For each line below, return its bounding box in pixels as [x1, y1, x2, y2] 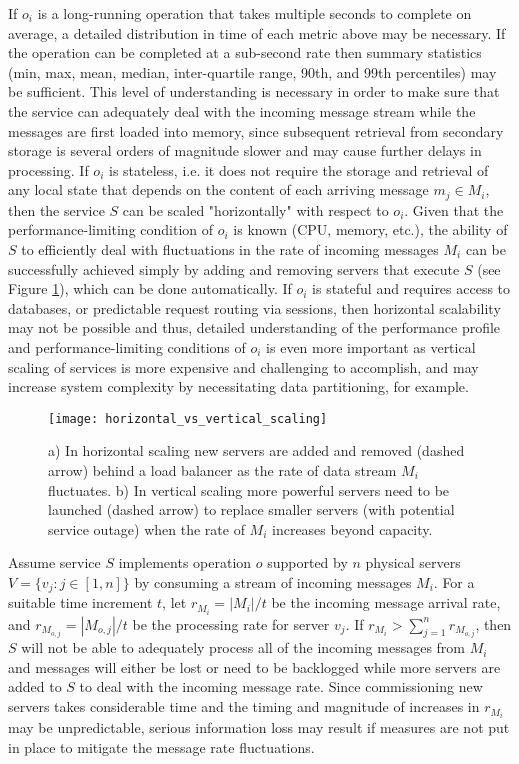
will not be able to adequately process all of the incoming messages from [21, 637, 466, 658]
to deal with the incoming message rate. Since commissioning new [79, 676, 483, 697]
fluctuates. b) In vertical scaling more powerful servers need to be [48, 479, 450, 500]
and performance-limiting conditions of [8, 336, 246, 357]
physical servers [365, 552, 461, 573]
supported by [267, 552, 348, 573]
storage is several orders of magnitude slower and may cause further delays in [8, 140, 482, 161]
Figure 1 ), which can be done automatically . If [8, 278, 292, 299]
